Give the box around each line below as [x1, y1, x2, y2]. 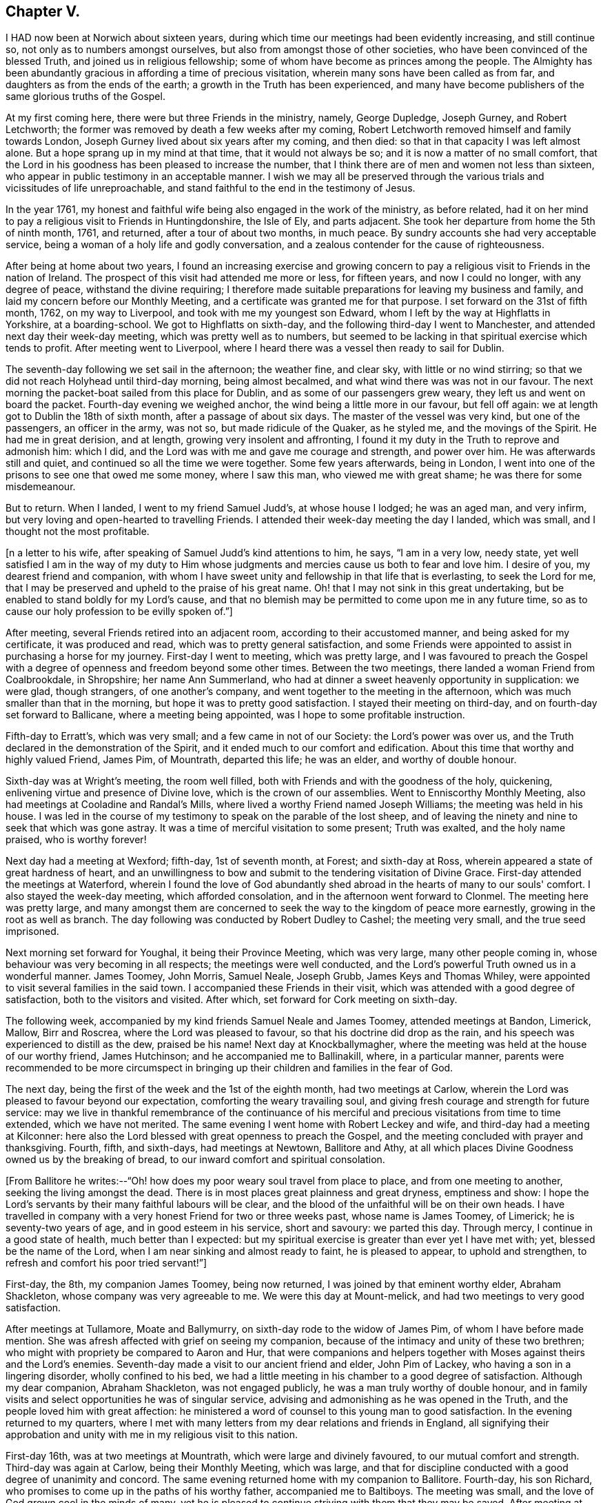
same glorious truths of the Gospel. [6, 90, 165, 103]
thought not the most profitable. [6, 525, 150, 538]
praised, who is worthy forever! [6, 834, 147, 846]
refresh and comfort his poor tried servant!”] [6, 1257, 207, 1269]
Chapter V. [6, 3, 81, 20]
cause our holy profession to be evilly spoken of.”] [6, 605, 233, 618]
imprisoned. [6, 925, 59, 938]
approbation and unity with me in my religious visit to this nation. [6, 1429, 298, 1441]
